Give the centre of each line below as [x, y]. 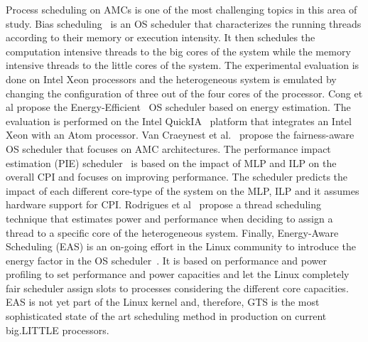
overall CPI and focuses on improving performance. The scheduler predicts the [177, 177]
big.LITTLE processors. [58, 330]
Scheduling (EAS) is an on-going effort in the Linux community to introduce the [181, 246]
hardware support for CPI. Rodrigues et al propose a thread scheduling [163, 204]
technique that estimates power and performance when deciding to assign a [169, 218]
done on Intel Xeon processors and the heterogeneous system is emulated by [171, 79]
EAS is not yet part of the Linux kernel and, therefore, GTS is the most [163, 302]
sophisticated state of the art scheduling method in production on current [166, 316]
